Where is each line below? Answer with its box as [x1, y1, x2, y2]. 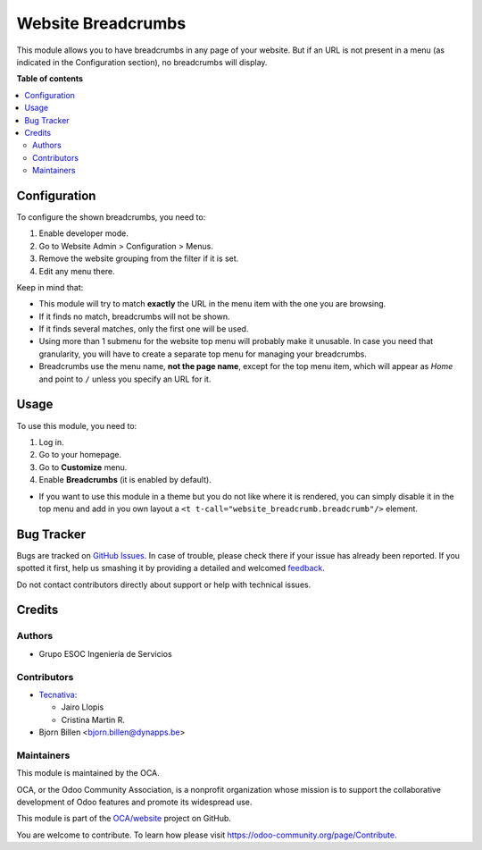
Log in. [38, 436, 64, 447]
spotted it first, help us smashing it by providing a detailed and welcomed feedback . [16, 563, 326, 574]
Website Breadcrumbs [16, 13, 187, 33]
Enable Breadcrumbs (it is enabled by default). [38, 475, 212, 485]
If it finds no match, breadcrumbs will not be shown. [38, 311, 230, 322]
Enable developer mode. [38, 228, 129, 239]
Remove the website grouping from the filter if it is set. [38, 253, 239, 264]
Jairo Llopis [61, 702, 104, 712]
